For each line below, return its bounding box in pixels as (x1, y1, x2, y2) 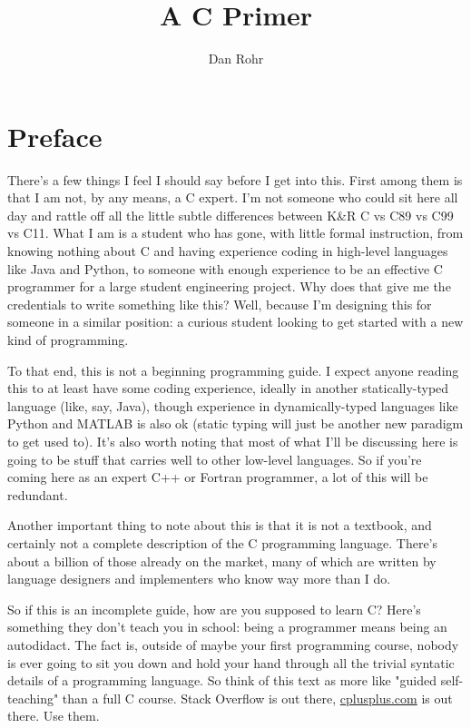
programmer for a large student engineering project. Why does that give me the (7, 277, 451, 296)
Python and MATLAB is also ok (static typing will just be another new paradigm (7, 414, 464, 433)
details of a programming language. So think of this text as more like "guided (7, 671, 437, 690)
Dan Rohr (208, 49, 264, 68)
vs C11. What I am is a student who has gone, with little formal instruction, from (7, 223, 464, 242)
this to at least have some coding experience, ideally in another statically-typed (7, 379, 449, 398)
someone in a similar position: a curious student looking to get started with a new (7, 312, 464, 331)
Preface (7, 117, 103, 154)
